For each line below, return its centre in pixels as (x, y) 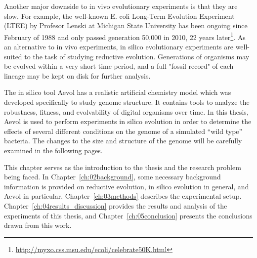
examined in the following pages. (53, 150)
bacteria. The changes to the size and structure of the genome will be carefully (123, 141)
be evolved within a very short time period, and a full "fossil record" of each (119, 66)
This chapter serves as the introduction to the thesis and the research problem (123, 167)
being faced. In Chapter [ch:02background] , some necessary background (112, 177)
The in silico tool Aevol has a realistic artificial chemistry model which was (118, 92)
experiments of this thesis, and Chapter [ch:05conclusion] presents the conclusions (128, 215)
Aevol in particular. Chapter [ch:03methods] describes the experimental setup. (123, 196)
